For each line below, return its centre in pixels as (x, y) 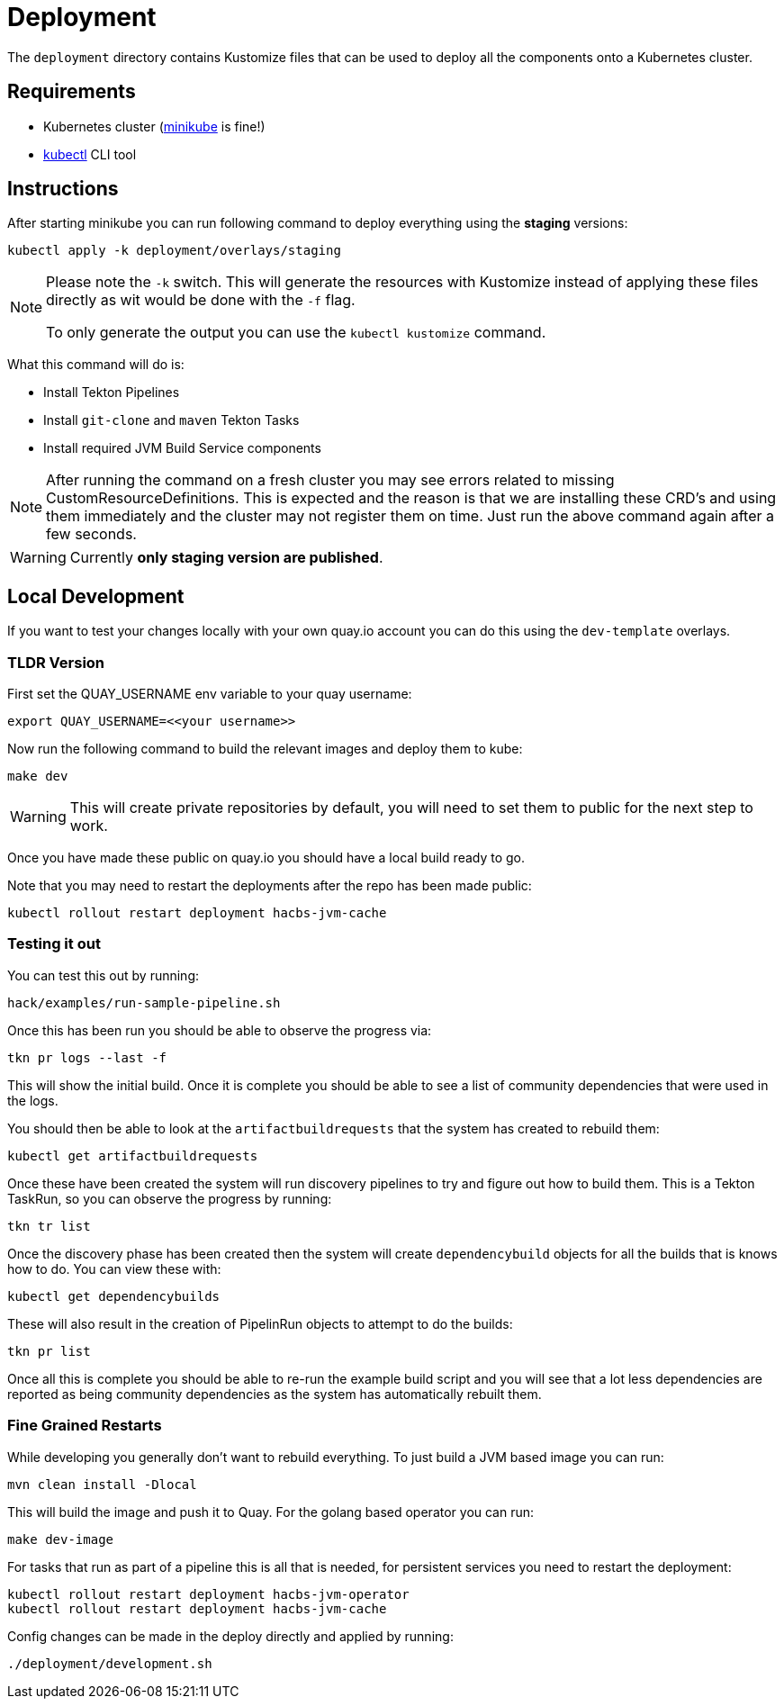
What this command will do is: (96, 365)
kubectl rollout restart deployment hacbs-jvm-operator (208, 1594)
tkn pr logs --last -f (87, 1057)
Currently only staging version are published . (226, 558)
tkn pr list (49, 1351)
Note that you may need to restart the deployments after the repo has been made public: (270, 886)
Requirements (72, 92)
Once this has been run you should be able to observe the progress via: (220, 1030)
